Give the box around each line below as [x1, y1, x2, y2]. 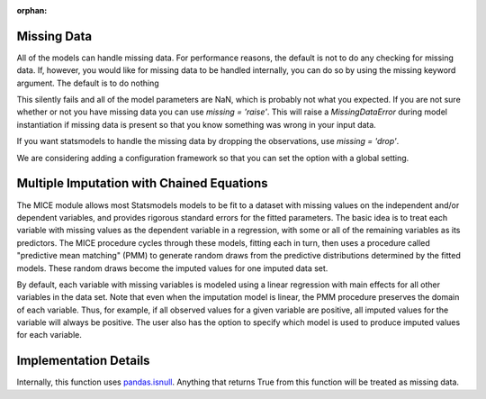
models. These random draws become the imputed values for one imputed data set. [16, 262, 328, 274]
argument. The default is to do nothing [16, 77, 159, 88]
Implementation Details [16, 353, 150, 368]
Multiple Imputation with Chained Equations [16, 176, 269, 191]
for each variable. [16, 330, 83, 340]
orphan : [16, 5, 48, 15]
